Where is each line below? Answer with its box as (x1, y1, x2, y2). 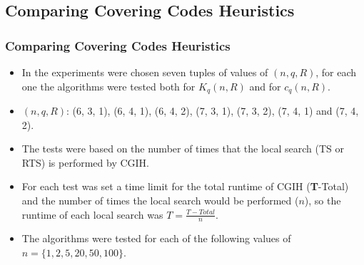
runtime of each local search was (21, 207, 163, 222)
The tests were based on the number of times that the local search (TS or (21, 141, 344, 156)
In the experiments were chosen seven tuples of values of (21, 65, 268, 79)
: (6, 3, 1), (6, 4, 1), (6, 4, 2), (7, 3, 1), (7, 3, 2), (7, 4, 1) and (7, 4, (66, 103, 359, 118)
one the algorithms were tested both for (21, 78, 196, 93)
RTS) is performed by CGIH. (21, 155, 149, 170)
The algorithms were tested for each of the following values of (21, 231, 291, 246)
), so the (304, 193, 341, 208)
